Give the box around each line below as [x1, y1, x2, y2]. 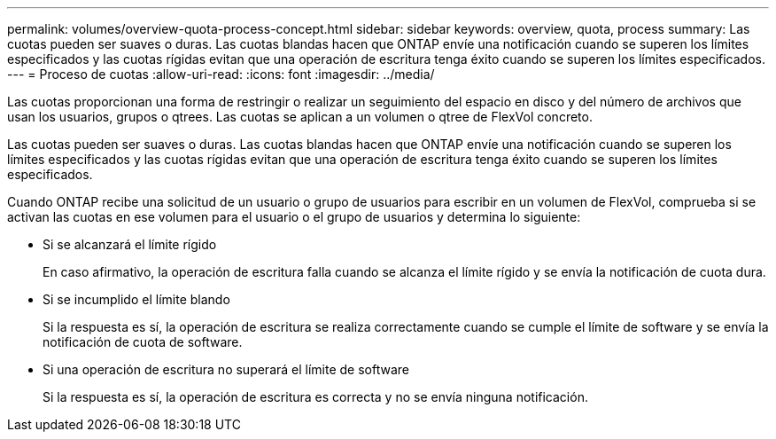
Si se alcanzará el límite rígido [43, 237, 217, 252]
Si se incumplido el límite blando [43, 292, 230, 307]
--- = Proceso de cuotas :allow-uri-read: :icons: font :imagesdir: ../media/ [7, 67, 435, 82]
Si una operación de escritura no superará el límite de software [43, 362, 409, 377]
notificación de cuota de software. [43, 334, 243, 349]
